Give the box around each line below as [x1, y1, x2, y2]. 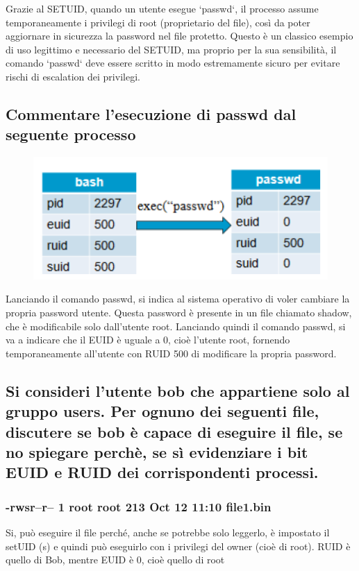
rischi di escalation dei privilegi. [6, 69, 140, 83]
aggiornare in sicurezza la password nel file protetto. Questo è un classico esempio [6, 28, 353, 43]
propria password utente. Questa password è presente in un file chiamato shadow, [6, 305, 352, 320]
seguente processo [6, 123, 136, 145]
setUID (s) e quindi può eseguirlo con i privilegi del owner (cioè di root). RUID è [6, 538, 351, 553]
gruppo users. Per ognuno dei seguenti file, [6, 400, 319, 422]
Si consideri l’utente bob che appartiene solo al [6, 380, 350, 401]
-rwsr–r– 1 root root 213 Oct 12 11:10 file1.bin [6, 497, 272, 515]
